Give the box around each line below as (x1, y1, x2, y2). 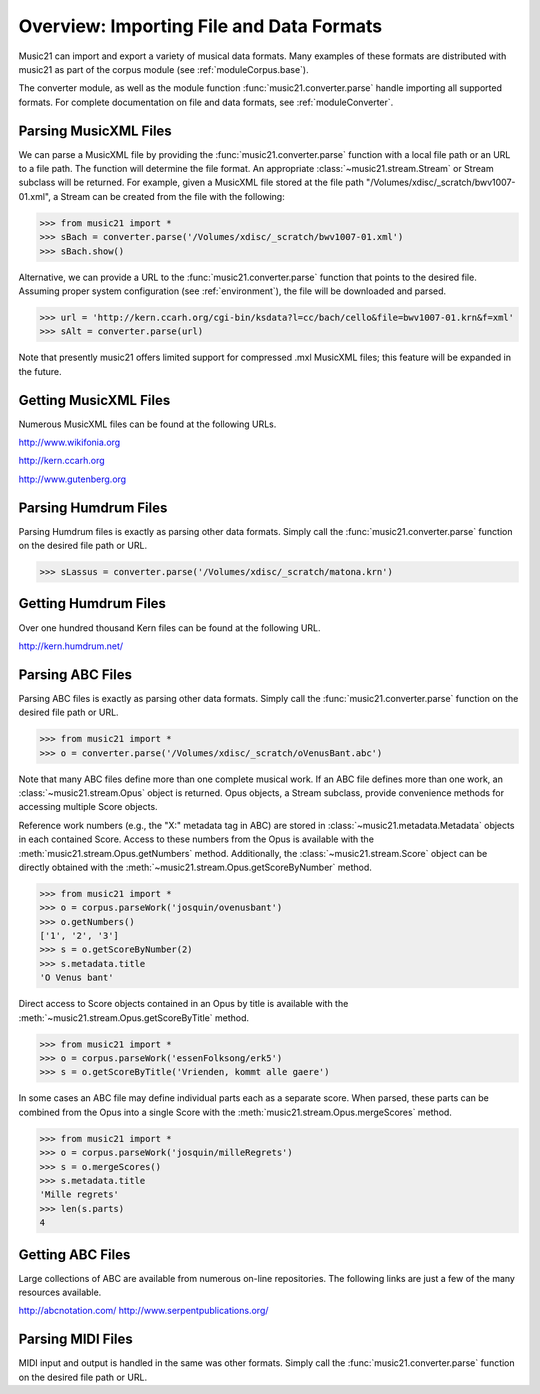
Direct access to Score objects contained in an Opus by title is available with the (18, 998, 349, 1010)
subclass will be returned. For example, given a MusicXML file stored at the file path (18, 176, 364, 189)
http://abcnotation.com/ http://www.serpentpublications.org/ (18, 1305, 269, 1317)
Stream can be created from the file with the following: (60, 190, 285, 202)
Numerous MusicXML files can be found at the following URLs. (18, 418, 277, 430)
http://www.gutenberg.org (18, 473, 127, 485)
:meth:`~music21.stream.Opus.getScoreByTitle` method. (18, 1011, 250, 1024)
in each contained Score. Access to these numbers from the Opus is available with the (18, 833, 375, 845)
